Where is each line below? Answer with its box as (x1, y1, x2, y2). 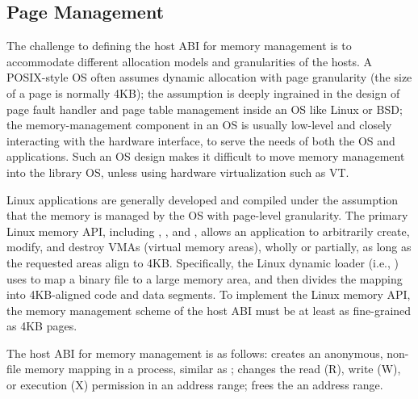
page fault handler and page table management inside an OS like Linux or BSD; (6, 100, 403, 117)
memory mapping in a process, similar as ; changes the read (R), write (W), (24, 360, 401, 377)
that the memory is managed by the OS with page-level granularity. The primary (6, 207, 408, 224)
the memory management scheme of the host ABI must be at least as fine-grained (6, 301, 412, 318)
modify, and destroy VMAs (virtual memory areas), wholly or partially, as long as (6, 238, 412, 255)
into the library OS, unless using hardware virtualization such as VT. (6, 163, 349, 180)
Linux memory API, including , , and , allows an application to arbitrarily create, (6, 222, 410, 239)
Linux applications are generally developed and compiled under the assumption (6, 191, 399, 208)
